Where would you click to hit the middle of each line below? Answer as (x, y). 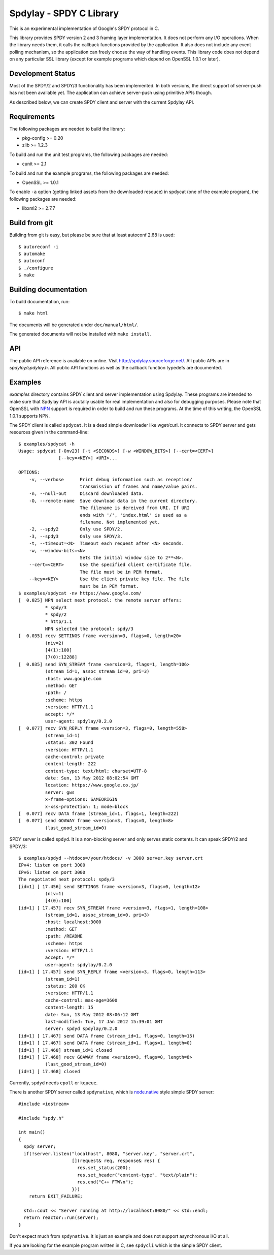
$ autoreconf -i (39, 247)
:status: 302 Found (69, 743)
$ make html (33, 313)
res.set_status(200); (104, 1168)
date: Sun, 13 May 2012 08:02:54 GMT (92, 778)
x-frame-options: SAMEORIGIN (81, 799)
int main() (32, 1132)
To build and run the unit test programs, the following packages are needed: (89, 154)
